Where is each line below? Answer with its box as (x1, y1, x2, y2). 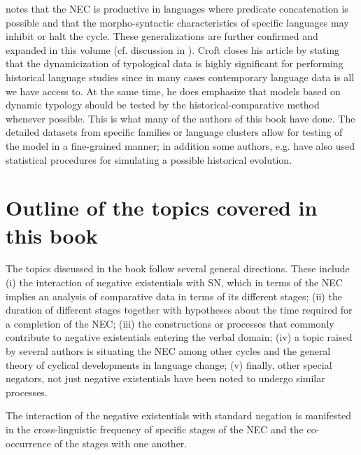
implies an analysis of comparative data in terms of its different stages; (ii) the (6, 288, 342, 303)
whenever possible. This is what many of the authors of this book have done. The (6, 111, 355, 125)
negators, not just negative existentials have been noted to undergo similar (6, 371, 325, 386)
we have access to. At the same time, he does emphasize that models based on (6, 83, 341, 98)
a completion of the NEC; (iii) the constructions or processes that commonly (6, 316, 334, 330)
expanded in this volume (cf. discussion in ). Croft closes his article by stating (6, 42, 340, 57)
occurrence (6, 435, 52, 450)
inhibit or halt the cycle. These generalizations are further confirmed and (6, 29, 318, 43)
